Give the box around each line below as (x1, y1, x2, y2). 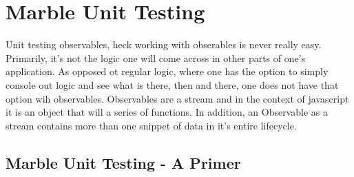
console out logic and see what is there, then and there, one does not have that (6, 77, 339, 92)
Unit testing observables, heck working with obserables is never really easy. (6, 37, 322, 52)
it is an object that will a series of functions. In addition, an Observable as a (6, 105, 328, 119)
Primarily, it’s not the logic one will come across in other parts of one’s (6, 50, 306, 65)
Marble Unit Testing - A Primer (6, 152, 241, 173)
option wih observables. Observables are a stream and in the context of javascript (6, 91, 349, 105)
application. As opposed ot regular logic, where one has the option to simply (6, 64, 329, 79)
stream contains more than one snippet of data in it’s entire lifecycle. (6, 118, 297, 132)
